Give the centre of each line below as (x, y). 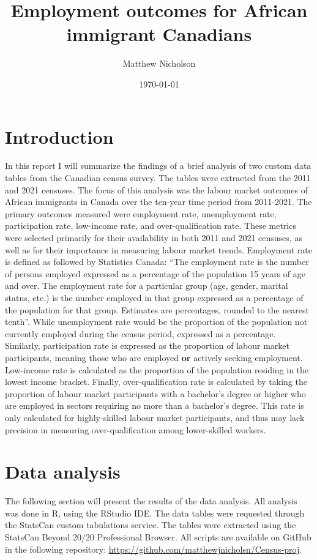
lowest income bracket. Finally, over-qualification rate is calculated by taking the (156, 382)
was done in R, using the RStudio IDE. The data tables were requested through (155, 513)
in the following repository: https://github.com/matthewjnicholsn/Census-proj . (154, 549)
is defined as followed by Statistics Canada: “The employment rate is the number (157, 262)
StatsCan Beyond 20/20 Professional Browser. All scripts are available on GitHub (158, 537)
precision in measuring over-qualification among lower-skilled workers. (136, 429)
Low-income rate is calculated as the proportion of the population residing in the (157, 369)
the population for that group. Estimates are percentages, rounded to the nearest (157, 309)
